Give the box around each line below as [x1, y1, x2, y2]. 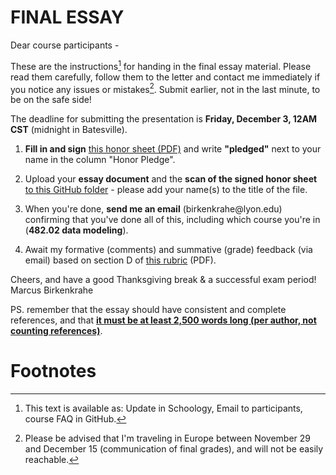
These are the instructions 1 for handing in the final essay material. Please [10, 58, 312, 72]
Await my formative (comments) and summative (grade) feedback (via [24, 244, 313, 256]
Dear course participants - [10, 39, 120, 51]
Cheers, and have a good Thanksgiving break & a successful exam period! [10, 274, 317, 286]
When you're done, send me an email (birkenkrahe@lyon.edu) [24, 203, 283, 215]
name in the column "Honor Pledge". [24, 154, 176, 166]
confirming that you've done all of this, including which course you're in [24, 214, 321, 226]
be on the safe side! [10, 94, 92, 106]
